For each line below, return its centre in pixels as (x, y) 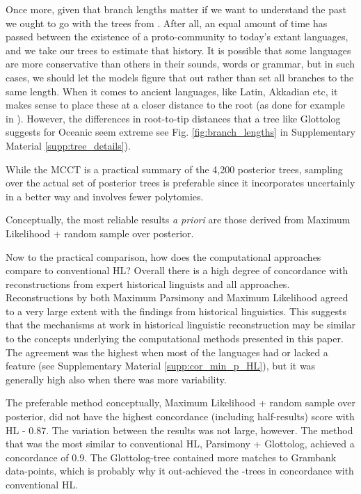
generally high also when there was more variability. (116, 379)
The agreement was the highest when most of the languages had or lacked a (167, 352)
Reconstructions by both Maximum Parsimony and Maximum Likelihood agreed (177, 297)
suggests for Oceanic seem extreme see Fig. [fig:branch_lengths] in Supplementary (180, 132)
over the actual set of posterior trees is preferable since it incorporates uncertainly (180, 183)
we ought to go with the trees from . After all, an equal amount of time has (167, 23)
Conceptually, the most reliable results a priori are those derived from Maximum (178, 220)
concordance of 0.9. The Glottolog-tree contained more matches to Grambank (171, 457)
